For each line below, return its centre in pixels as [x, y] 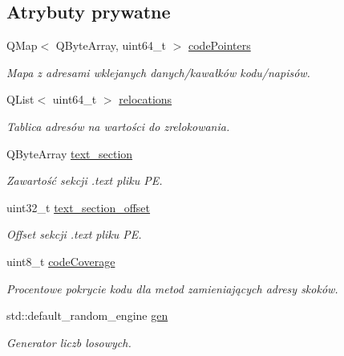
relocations [146, 99]
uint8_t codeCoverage [61, 261]
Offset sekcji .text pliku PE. [74, 234]
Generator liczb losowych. [69, 342]
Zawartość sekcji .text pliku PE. [85, 180]
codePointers [220, 45]
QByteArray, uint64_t [111, 45]
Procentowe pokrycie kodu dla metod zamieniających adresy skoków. [172, 288]
